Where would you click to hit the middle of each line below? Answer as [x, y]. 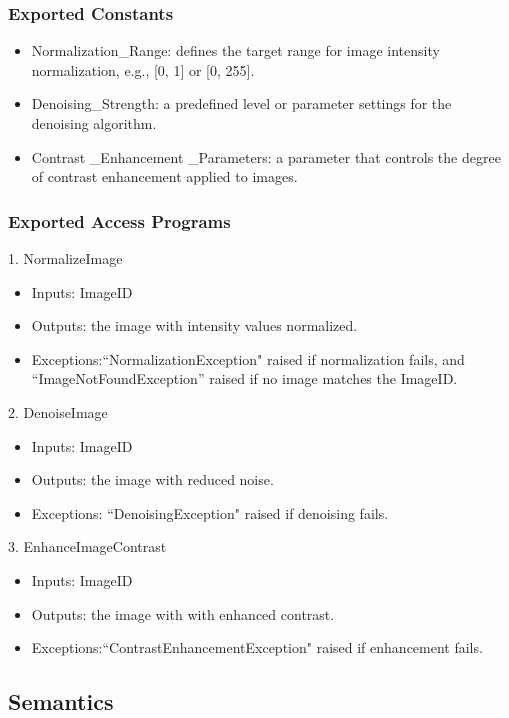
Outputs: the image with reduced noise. [152, 479]
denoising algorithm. [94, 123]
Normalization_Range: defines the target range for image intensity [235, 50]
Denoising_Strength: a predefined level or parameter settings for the [241, 103]
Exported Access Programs [119, 220]
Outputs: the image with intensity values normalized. [194, 325]
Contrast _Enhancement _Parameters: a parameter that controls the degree [266, 156]
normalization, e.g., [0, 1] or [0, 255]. [143, 69]
